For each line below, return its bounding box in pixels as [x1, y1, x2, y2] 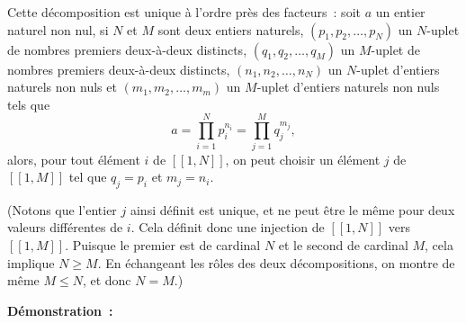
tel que [68, 167, 107, 186]
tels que [7, 94, 50, 113]
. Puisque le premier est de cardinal [65, 236, 261, 255]
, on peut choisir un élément [225, 149, 381, 168]
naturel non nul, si [7, 20, 109, 39]
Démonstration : [7, 301, 113, 319]
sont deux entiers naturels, [157, 20, 304, 39]
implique [7, 253, 55, 272]
